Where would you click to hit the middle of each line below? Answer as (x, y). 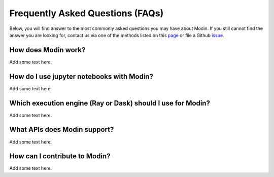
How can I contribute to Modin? (60, 156)
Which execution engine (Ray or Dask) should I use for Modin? (110, 103)
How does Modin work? (47, 50)
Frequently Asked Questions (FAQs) (87, 13)
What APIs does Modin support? (62, 130)
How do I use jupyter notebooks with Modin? (81, 76)
